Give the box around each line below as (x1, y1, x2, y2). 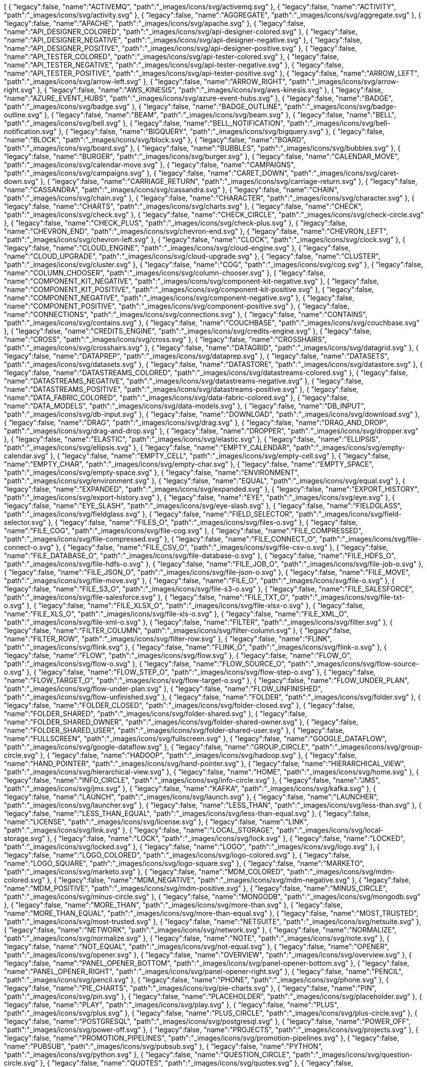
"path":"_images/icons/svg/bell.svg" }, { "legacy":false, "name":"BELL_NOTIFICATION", (4, 119, 285, 127)
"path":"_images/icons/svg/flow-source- (288, 659, 419, 668)
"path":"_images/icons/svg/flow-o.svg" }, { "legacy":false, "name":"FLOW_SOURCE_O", (4, 659, 286, 668)
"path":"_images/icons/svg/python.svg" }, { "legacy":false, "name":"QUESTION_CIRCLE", (4, 1050, 291, 1059)
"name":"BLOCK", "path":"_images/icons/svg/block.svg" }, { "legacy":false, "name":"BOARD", (4, 136, 306, 144)
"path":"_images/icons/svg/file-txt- (292, 593, 405, 601)
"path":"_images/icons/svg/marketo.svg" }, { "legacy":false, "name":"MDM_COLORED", (4, 867, 285, 876)
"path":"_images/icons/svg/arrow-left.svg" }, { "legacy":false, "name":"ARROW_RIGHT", (4, 77, 287, 86)
